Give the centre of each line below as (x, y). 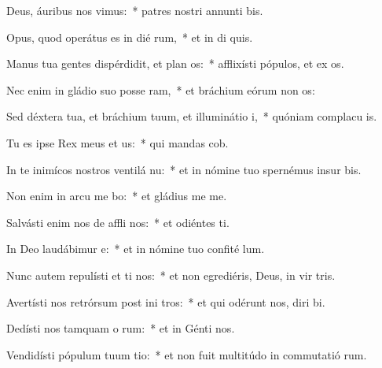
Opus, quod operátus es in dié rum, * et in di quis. (130, 37)
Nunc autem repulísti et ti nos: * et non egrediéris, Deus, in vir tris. (171, 275)
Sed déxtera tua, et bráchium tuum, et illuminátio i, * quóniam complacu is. (192, 116)
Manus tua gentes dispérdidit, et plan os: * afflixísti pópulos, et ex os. (175, 63)
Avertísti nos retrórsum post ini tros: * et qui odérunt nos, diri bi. (166, 301)
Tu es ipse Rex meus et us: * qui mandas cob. (118, 142)
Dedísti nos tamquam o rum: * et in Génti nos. (121, 328)
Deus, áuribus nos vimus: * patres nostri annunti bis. (135, 10)
